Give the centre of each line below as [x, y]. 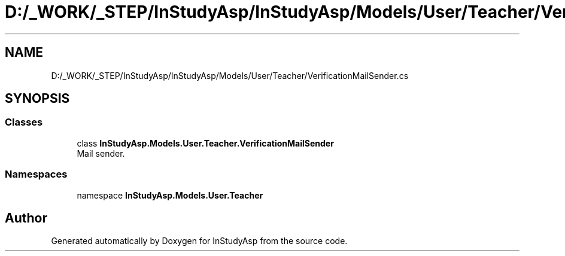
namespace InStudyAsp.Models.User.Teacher [170, 195]
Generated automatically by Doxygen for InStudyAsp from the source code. [199, 241]
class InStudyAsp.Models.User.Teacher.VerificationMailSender [205, 143]
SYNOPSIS [37, 99]
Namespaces [36, 174]
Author [26, 218]
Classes [24, 122]
